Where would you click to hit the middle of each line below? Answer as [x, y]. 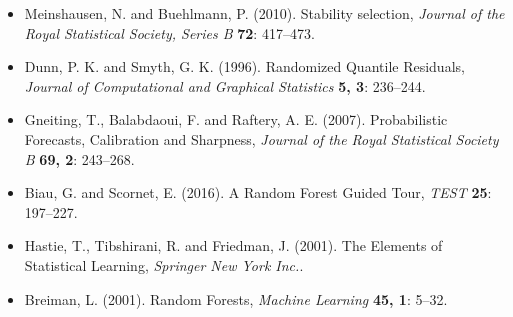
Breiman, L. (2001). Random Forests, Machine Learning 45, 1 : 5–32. [236, 298]
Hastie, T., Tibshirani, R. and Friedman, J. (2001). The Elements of [233, 245]
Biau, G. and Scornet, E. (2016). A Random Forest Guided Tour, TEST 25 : [258, 192]
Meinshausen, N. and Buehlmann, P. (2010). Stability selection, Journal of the [264, 13]
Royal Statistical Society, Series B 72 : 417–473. [169, 32]
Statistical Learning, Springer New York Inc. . [164, 264]
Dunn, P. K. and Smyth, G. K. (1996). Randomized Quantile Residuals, [244, 66]
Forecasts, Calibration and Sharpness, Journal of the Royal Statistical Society [261, 138]
